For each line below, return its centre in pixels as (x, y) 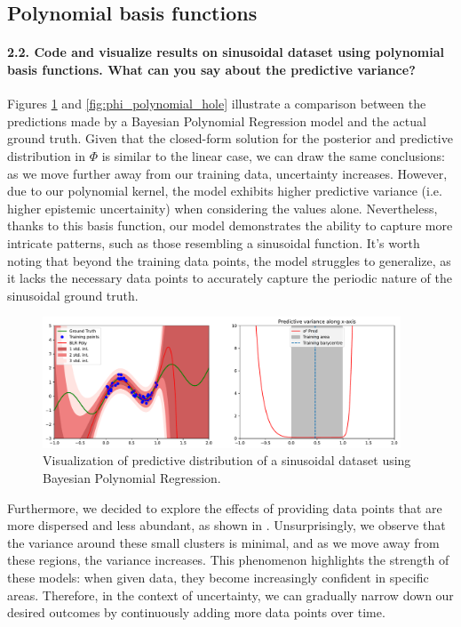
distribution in (47, 155)
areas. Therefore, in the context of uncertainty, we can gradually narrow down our (230, 595)
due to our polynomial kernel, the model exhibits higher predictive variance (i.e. (225, 191)
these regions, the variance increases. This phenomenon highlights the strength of (228, 560)
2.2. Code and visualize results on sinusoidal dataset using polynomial (226, 52)
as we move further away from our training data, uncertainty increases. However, (227, 173)
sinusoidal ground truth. (73, 295)
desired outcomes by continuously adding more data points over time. (196, 612)
